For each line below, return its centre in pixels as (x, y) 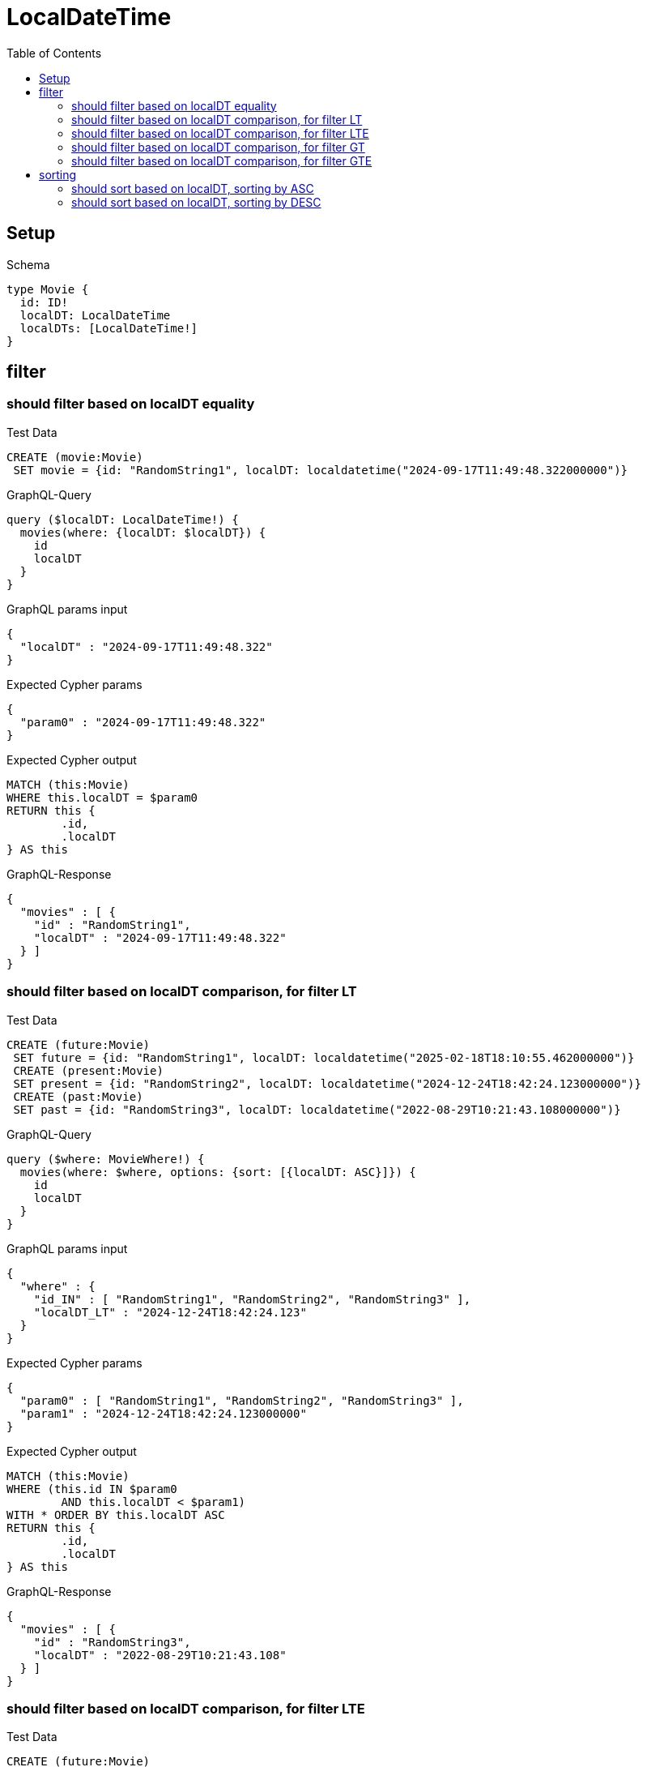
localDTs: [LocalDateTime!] (109, 328)
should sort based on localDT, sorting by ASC (193, 188)
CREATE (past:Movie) (78, 1096)
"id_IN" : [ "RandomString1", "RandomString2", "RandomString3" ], (252, 1299)
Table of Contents (54, 53)
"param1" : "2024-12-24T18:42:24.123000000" (163, 1413)
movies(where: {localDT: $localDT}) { (143, 532)
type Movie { (48, 289)
